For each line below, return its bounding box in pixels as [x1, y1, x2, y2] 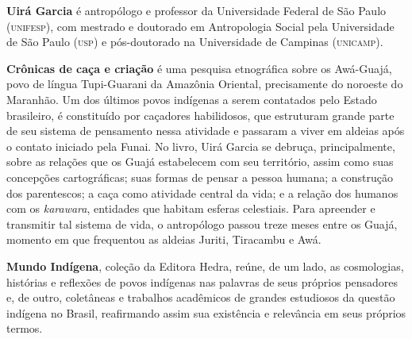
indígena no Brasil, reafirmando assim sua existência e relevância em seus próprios [6, 304, 406, 321]
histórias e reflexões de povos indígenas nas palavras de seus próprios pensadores [6, 273, 399, 290]
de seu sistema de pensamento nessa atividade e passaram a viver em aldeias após [6, 122, 405, 139]
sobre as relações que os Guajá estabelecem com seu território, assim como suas [6, 153, 394, 170]
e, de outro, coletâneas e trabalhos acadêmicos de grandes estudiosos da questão [6, 289, 395, 306]
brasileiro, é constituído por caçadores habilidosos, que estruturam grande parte [6, 106, 395, 123]
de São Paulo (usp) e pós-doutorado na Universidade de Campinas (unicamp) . [6, 33, 383, 50]
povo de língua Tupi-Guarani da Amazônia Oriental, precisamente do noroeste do [6, 75, 403, 92]
